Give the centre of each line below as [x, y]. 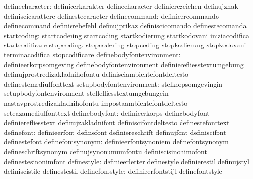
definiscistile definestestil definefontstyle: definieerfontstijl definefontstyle [113, 171]
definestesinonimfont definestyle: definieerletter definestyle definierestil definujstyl [126, 161]
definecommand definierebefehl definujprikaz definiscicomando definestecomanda [125, 25]
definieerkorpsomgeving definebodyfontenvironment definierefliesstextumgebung [124, 64]
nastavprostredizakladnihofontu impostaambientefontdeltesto [96, 103]
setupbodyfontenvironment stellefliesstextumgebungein [86, 93]
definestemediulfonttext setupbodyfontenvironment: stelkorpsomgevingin [113, 83]
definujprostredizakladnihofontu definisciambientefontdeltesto [96, 74]
